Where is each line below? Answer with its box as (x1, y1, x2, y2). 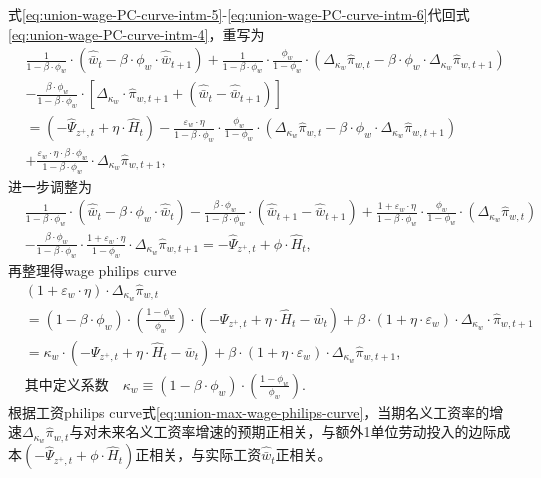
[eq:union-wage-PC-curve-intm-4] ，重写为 (8, 23, 265, 44)
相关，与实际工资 (149, 444, 262, 465)
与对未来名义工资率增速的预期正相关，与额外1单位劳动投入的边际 (69, 421, 497, 442)
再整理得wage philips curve (8, 260, 177, 281)
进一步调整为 (8, 175, 92, 196)
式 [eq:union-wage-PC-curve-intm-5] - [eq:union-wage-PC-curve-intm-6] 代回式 (8, 4, 470, 24)
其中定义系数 (24, 378, 109, 393)
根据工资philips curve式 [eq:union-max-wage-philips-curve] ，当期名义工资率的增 (8, 401, 504, 422)
